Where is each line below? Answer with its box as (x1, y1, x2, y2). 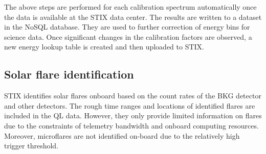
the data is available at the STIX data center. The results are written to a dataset (4, 11, 262, 22)
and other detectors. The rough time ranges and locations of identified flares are (4, 100, 255, 111)
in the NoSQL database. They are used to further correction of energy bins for (4, 21, 250, 32)
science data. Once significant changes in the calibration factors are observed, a (4, 31, 252, 42)
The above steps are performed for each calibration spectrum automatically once (4, 2, 257, 12)
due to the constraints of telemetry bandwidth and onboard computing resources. (4, 120, 259, 131)
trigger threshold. (4, 140, 58, 151)
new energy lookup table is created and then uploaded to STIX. (4, 41, 205, 52)
